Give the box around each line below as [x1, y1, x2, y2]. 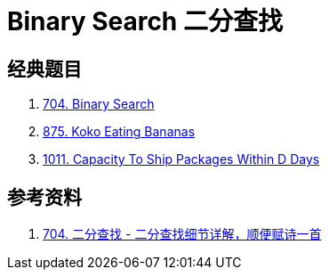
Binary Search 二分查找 [7, 6, 283, 37]
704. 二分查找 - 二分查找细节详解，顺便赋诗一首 [43, 226, 322, 242]
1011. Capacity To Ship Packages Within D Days [43, 151, 320, 167]
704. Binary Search [43, 96, 155, 112]
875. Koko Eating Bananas [43, 124, 196, 140]
